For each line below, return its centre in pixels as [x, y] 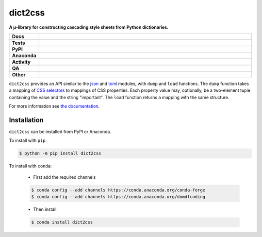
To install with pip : [28, 140]
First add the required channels [65, 177]
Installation [26, 120]
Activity [21, 62]
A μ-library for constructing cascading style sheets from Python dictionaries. [89, 27]
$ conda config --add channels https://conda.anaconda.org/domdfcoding [118, 197]
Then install [45, 209]
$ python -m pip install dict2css [60, 153]
